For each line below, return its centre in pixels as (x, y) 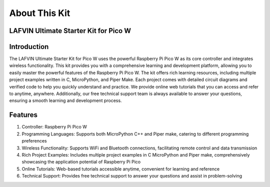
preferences (34, 141)
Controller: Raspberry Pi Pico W (54, 127)
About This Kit (40, 13)
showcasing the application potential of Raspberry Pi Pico (81, 162)
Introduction (29, 47)
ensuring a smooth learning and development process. (65, 100)
